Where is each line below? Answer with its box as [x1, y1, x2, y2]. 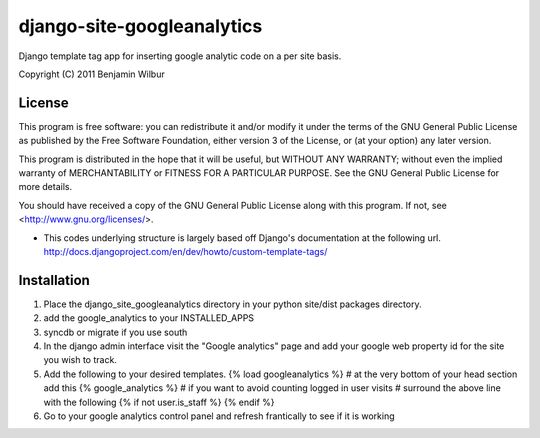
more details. [18, 181, 73, 193]
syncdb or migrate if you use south [43, 326, 188, 338]
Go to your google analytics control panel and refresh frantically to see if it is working [43, 410, 395, 422]
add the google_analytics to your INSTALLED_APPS [43, 312, 255, 324]
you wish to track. [43, 354, 117, 366]
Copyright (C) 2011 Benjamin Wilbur [18, 68, 165, 80]
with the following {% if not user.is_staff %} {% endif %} [43, 396, 275, 408]
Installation [18, 271, 90, 289]
